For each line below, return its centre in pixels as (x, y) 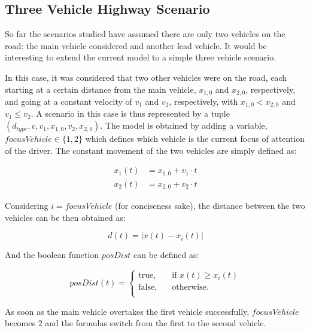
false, (148, 288)
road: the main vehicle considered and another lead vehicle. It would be (136, 45)
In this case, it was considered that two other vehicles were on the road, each (146, 77)
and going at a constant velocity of (69, 101)
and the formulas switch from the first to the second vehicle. (156, 323)
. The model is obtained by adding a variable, (184, 125)
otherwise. (190, 288)
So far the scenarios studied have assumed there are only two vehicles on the (145, 34)
